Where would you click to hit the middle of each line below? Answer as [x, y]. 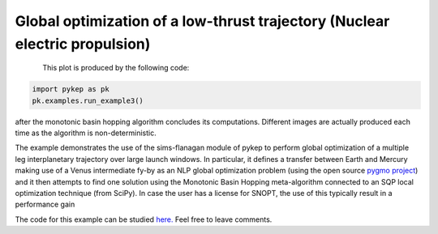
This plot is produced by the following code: [116, 68]
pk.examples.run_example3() [88, 100]
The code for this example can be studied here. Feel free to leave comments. [144, 219]
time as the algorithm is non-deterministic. [86, 133]
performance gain [45, 204]
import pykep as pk [71, 89]
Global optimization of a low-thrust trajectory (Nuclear [202, 21]
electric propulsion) [83, 44]
